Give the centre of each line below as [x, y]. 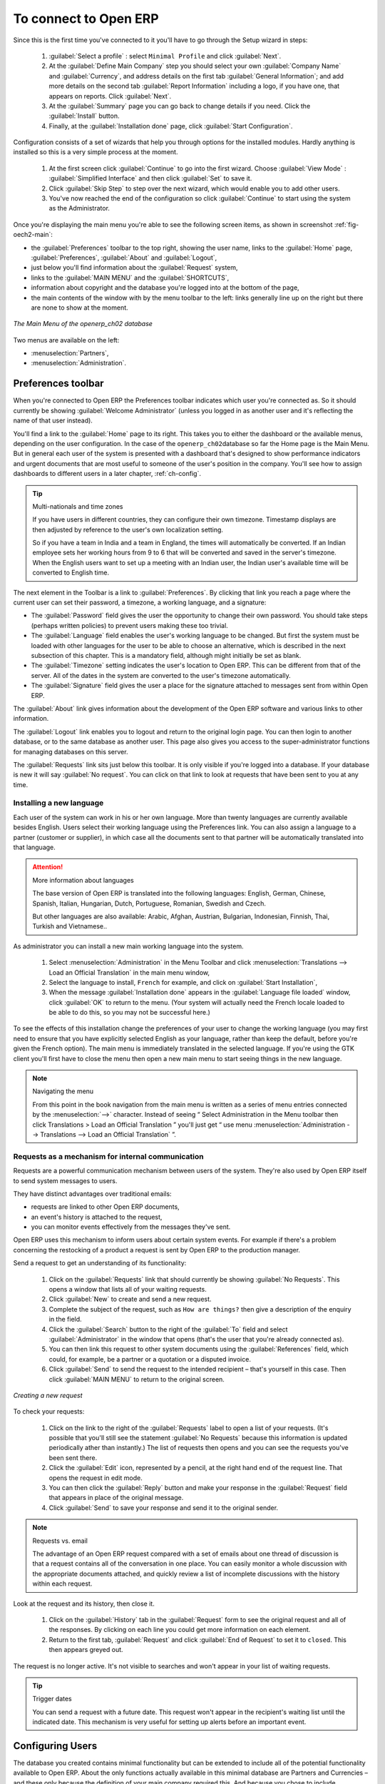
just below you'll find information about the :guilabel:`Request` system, [134, 268]
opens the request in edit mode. [96, 1478]
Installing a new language [58, 803]
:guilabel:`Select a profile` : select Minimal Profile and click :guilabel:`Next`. [165, 56]
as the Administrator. [79, 208]
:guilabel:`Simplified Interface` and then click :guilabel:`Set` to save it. [150, 178]
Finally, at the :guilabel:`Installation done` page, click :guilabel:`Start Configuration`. [171, 126]
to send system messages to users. [65, 1180]
